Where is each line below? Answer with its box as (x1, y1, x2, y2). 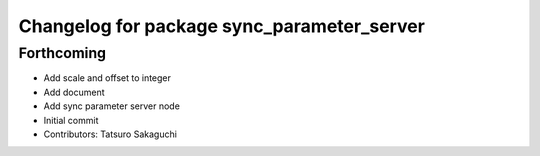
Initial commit (43, 114, 99, 126)
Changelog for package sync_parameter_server (18, 15, 425, 37)
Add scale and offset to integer (43, 72, 172, 84)
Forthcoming (18, 44, 107, 62)
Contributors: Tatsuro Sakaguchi (43, 128, 177, 140)
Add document (43, 86, 105, 98)
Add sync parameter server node (43, 100, 180, 112)
